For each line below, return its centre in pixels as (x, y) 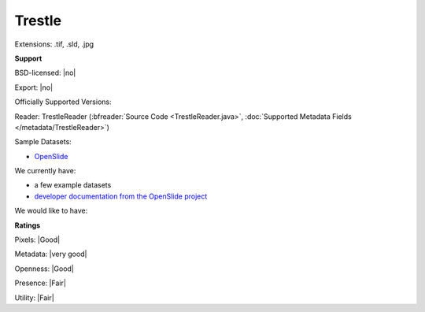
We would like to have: (51, 211)
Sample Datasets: (43, 142)
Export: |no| (34, 87)
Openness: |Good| (44, 269)
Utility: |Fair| (34, 297)
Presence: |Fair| (41, 283)
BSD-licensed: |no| (45, 73)
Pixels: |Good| (37, 240)
